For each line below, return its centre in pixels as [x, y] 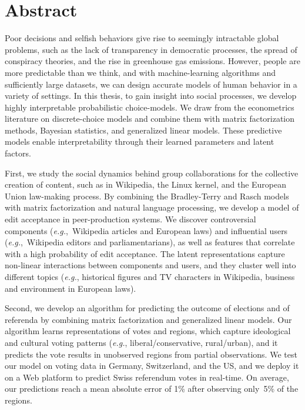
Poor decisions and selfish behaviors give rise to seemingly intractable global [142, 38]
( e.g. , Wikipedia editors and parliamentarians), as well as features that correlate [150, 242]
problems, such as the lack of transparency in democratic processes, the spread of [151, 49]
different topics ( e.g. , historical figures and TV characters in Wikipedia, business [150, 276]
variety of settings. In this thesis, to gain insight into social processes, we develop [151, 96]
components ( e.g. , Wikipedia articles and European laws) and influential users [146, 230]
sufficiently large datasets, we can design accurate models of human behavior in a [151, 84]
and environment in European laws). [71, 288]
